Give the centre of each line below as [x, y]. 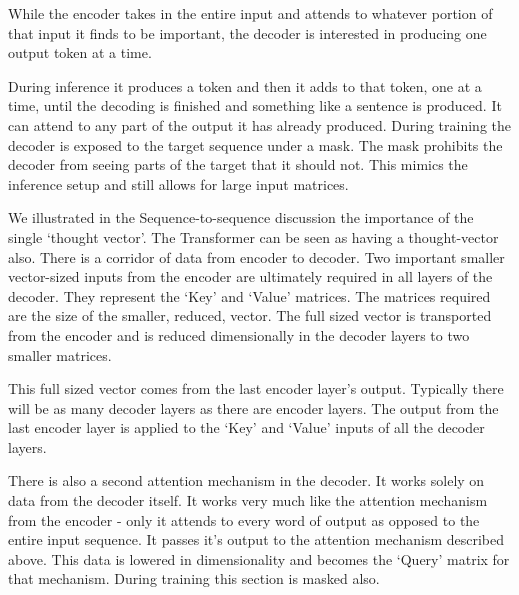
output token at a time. [80, 52]
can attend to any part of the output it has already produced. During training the [259, 124]
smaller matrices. [60, 354]
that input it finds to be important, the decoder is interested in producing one [247, 32]
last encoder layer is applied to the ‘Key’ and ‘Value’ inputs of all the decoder [246, 427]
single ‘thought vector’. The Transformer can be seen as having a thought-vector [253, 236]
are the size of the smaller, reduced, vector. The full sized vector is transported [250, 315]
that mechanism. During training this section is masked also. [194, 578]
